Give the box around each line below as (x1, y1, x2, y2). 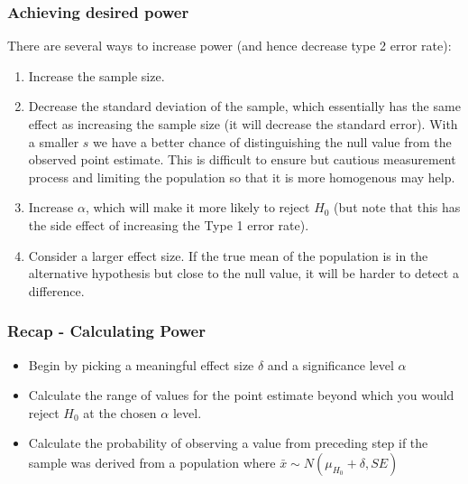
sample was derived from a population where (28, 452, 276, 471)
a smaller (28, 132, 79, 151)
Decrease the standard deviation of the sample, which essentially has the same (28, 97, 461, 116)
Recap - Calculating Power (7, 320, 206, 342)
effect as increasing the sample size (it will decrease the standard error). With (28, 115, 458, 133)
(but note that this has (334, 198, 461, 217)
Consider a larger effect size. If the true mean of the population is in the (28, 246, 428, 265)
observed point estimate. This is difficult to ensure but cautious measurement (28, 150, 456, 169)
